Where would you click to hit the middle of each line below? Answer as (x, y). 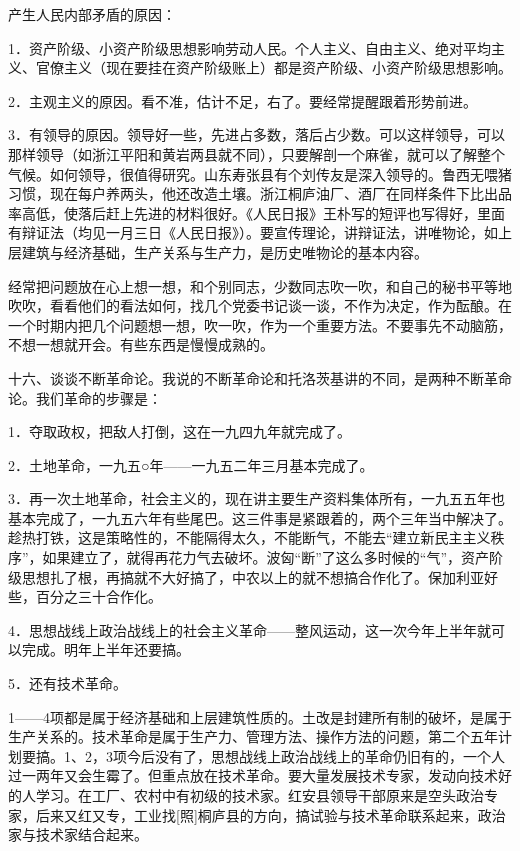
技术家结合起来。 (91, 834)
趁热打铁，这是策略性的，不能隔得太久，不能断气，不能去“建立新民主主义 (249, 537)
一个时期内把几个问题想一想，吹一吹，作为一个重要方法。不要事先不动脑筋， (260, 324)
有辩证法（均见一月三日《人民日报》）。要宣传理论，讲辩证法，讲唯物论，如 (253, 232)
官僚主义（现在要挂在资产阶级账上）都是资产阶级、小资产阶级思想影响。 (273, 67)
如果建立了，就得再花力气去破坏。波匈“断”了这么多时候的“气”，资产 (266, 557)
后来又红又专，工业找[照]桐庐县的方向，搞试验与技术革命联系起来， (256, 814)
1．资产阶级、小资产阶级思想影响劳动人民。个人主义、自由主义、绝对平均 (249, 47)
